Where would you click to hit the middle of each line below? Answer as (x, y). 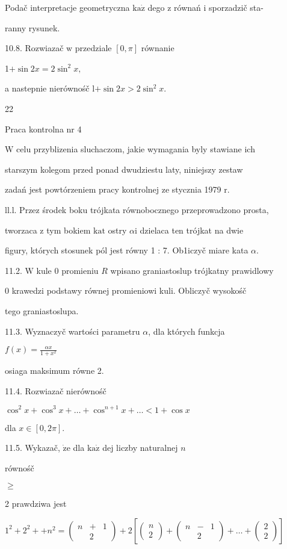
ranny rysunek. (32, 27)
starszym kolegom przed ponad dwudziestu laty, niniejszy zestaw (124, 169)
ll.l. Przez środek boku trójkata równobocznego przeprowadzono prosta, (137, 209)
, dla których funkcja (187, 331)
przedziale (93, 48)
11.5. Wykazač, (32, 448)
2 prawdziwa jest (36, 504)
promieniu (80, 270)
